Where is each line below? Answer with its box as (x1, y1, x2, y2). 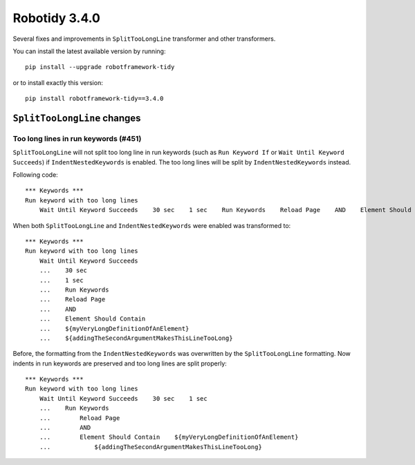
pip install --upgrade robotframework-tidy (25, 63, 175, 71)
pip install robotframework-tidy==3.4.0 (25, 95, 164, 103)
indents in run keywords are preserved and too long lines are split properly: (12, 359, 228, 368)
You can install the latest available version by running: (12, 47, 166, 55)
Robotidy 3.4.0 (12, 10, 100, 26)
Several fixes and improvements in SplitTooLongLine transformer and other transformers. (12, 35, 276, 43)
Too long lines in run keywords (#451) (12, 133, 142, 143)
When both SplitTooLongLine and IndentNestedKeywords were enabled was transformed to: (12, 221, 291, 229)
